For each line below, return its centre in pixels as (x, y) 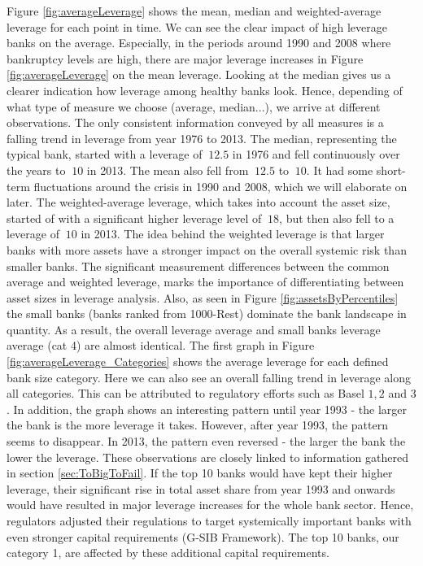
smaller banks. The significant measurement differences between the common (198, 266)
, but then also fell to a (337, 218)
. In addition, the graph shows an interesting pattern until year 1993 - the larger (207, 409)
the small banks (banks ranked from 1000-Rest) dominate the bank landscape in (207, 313)
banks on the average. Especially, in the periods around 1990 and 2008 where (199, 43)
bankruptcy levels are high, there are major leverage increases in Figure (185, 58)
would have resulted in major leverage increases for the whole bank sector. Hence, (210, 505)
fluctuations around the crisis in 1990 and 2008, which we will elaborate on (220, 186)
